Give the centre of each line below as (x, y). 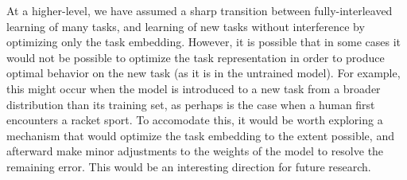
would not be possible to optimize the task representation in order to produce (196, 57)
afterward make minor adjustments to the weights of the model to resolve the (195, 151)
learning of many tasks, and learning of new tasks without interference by (186, 26)
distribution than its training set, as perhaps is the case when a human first (191, 104)
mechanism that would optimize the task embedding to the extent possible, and (200, 135)
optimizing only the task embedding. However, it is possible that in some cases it (203, 42)
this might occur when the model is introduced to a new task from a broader (194, 88)
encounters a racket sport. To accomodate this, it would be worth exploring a (195, 120)
